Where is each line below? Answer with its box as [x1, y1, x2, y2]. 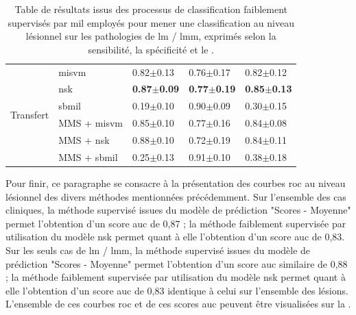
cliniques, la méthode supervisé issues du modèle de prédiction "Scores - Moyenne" [5, 203, 351, 217]
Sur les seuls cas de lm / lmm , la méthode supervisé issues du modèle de [5, 242, 311, 257]
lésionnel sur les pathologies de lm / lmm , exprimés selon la [25, 29, 276, 43]
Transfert [10, 107, 49, 121]
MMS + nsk [58, 133, 110, 147]
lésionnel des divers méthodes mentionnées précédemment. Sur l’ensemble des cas [5, 189, 346, 203]
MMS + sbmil [58, 149, 118, 164]
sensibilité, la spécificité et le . [88, 42, 214, 56]
